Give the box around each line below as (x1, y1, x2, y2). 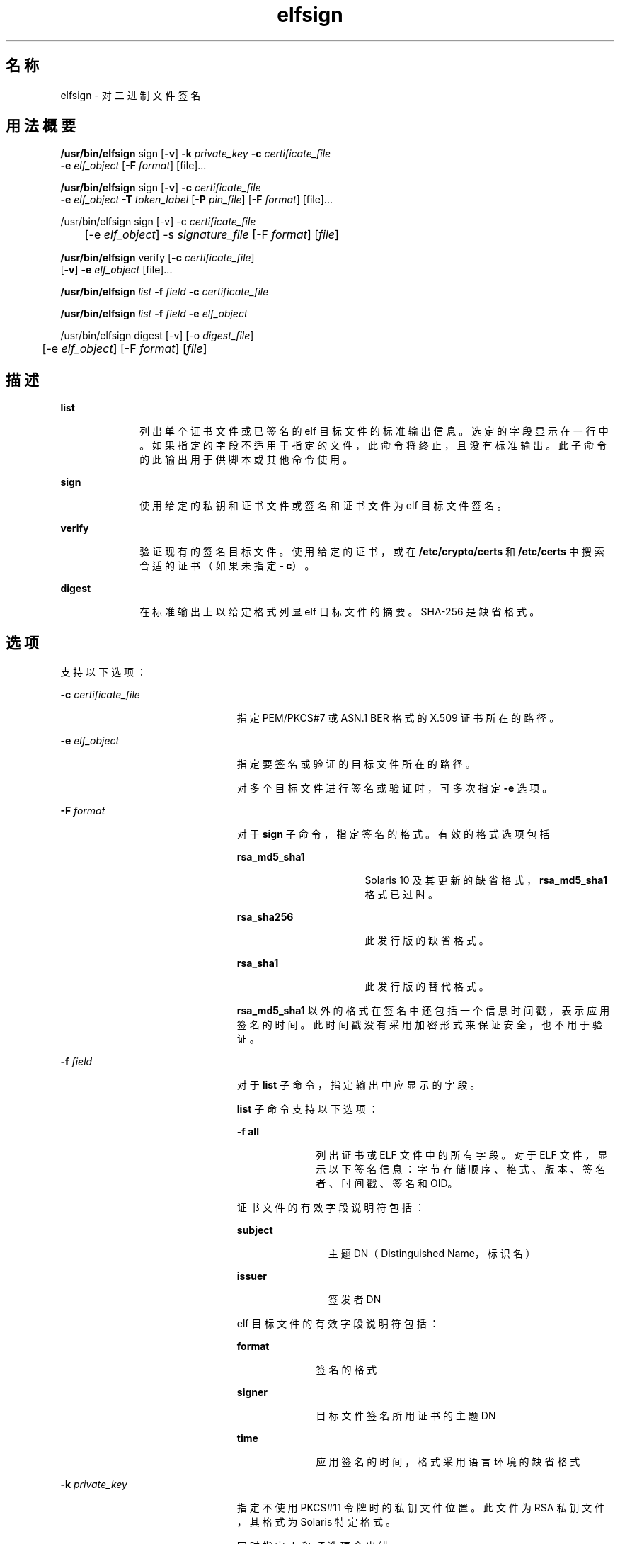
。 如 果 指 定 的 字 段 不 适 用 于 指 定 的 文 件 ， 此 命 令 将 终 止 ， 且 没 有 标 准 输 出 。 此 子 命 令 (139, 439, 607, 452)
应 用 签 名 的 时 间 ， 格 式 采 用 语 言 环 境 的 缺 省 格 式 (316, 1455, 580, 1468)
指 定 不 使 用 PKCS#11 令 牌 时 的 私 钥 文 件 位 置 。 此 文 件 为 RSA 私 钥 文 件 (236, 1502, 605, 1514)
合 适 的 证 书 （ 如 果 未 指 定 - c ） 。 (139, 560, 315, 572)
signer (236, 1386, 268, 1399)
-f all (236, 1125, 259, 1138)
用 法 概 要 (6, 117, 76, 135)
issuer (236, 1270, 268, 1283)
